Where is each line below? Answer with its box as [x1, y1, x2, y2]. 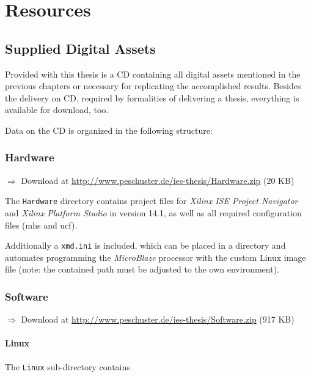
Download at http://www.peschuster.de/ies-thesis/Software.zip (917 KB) [21, 313, 295, 326]
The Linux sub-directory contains [5, 360, 130, 373]
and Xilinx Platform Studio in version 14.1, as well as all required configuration [5, 207, 302, 219]
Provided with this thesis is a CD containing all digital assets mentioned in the [5, 67, 301, 80]
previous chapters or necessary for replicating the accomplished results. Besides [5, 79, 301, 92]
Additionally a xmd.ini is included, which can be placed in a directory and [5, 239, 286, 252]
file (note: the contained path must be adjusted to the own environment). [5, 263, 279, 276]
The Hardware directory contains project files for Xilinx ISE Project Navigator [5, 194, 298, 207]
